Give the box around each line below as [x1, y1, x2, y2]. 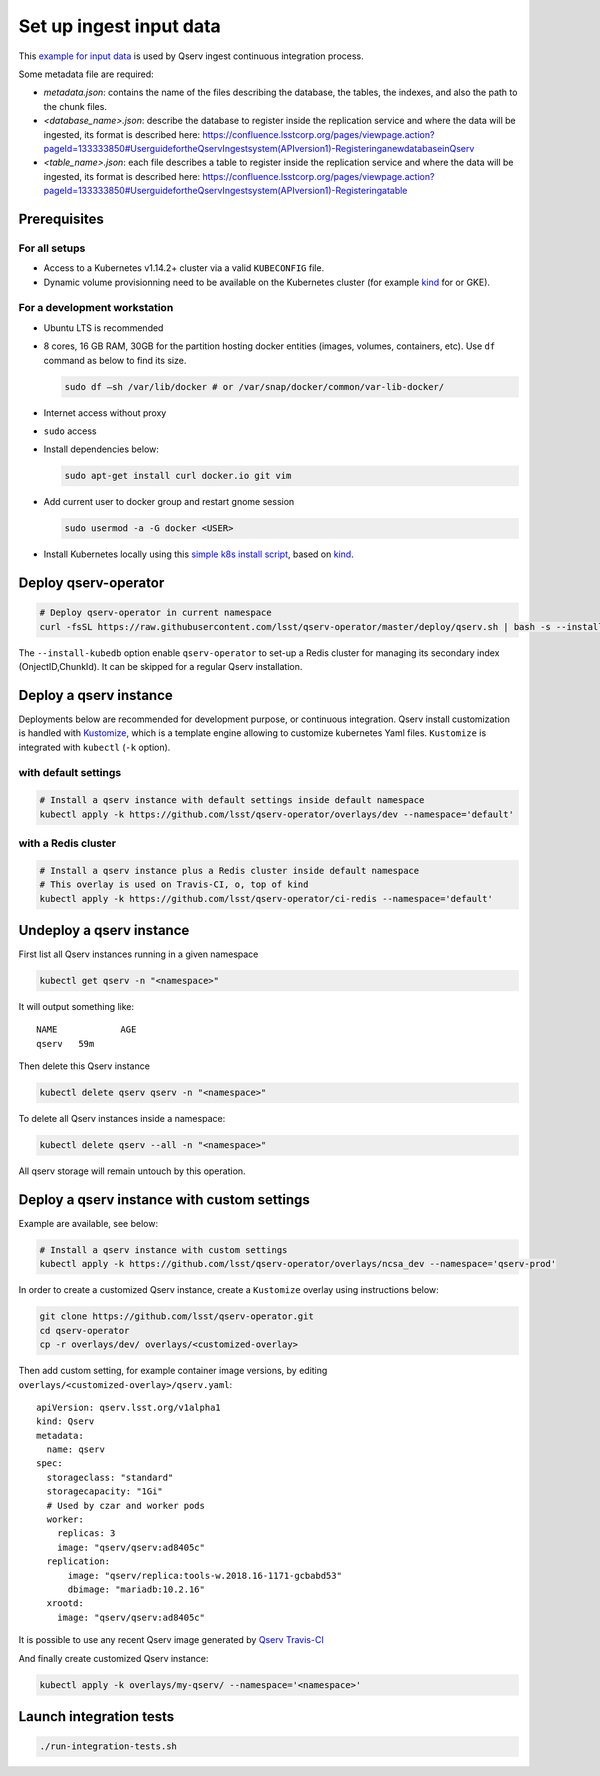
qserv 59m [36, 1038, 95, 1049]
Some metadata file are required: [18, 68, 154, 80]
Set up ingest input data [18, 15, 222, 37]
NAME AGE [36, 1024, 137, 1035]
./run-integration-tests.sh [39, 1741, 177, 1752]
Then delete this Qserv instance [18, 1060, 150, 1072]
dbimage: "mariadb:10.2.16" [67, 1583, 205, 1595]
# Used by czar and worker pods [46, 1500, 205, 1511]
